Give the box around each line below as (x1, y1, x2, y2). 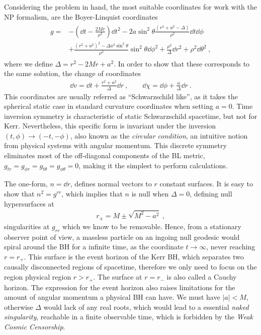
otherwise (4, 301, 33, 312)
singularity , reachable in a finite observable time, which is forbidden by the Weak (4, 311, 253, 322)
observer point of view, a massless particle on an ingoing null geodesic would (4, 231, 240, 242)
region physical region (4, 272, 71, 282)
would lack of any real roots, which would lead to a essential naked (43, 301, 249, 312)
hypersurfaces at (4, 198, 54, 209)
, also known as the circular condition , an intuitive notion (70, 130, 248, 141)
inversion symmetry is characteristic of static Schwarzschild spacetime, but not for (4, 110, 257, 121)
